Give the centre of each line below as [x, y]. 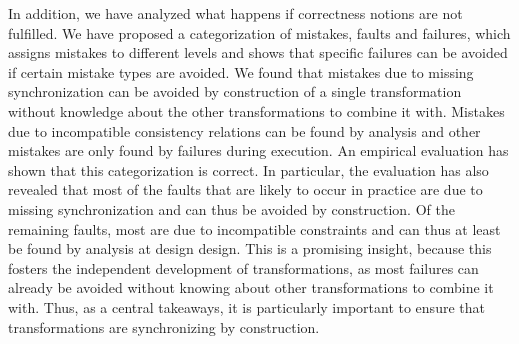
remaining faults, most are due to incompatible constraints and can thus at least [254, 228]
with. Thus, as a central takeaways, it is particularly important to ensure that [246, 306]
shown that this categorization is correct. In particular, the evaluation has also [248, 169]
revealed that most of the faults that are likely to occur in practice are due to [245, 189]
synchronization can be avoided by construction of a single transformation [235, 91]
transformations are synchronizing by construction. [164, 326]
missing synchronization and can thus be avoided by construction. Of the [231, 208]
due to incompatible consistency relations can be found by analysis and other [244, 130]
